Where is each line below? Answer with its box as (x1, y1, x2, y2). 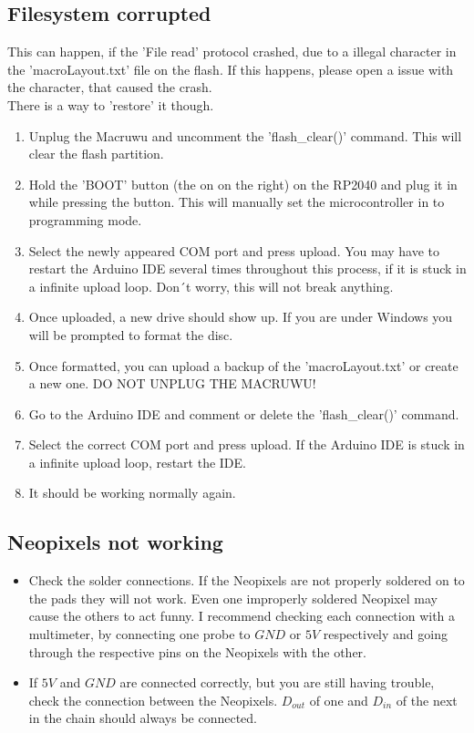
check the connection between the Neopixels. (28, 690, 278, 709)
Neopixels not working (7, 528, 223, 556)
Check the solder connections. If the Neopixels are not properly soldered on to (28, 571, 465, 590)
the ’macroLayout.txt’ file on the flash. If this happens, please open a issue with (7, 59, 454, 78)
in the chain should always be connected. (28, 708, 258, 728)
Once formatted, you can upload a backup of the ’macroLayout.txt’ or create (28, 356, 459, 375)
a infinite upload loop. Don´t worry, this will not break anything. (28, 276, 394, 295)
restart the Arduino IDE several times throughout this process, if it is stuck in (28, 259, 467, 278)
